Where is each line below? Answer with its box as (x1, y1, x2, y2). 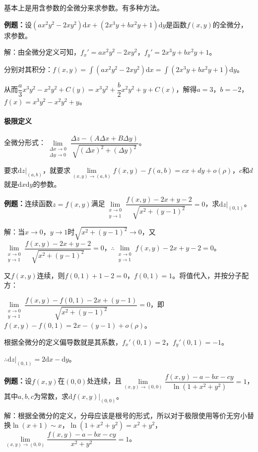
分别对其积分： (4, 64, 53, 74)
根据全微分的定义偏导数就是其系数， (4, 336, 122, 347)
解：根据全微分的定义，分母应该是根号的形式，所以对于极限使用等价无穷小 (4, 410, 247, 420)
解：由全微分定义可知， (4, 47, 80, 57)
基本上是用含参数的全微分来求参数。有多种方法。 (4, 2, 164, 12)
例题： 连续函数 (4, 198, 53, 209)
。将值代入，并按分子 (172, 270, 242, 280)
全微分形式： (4, 137, 46, 148)
